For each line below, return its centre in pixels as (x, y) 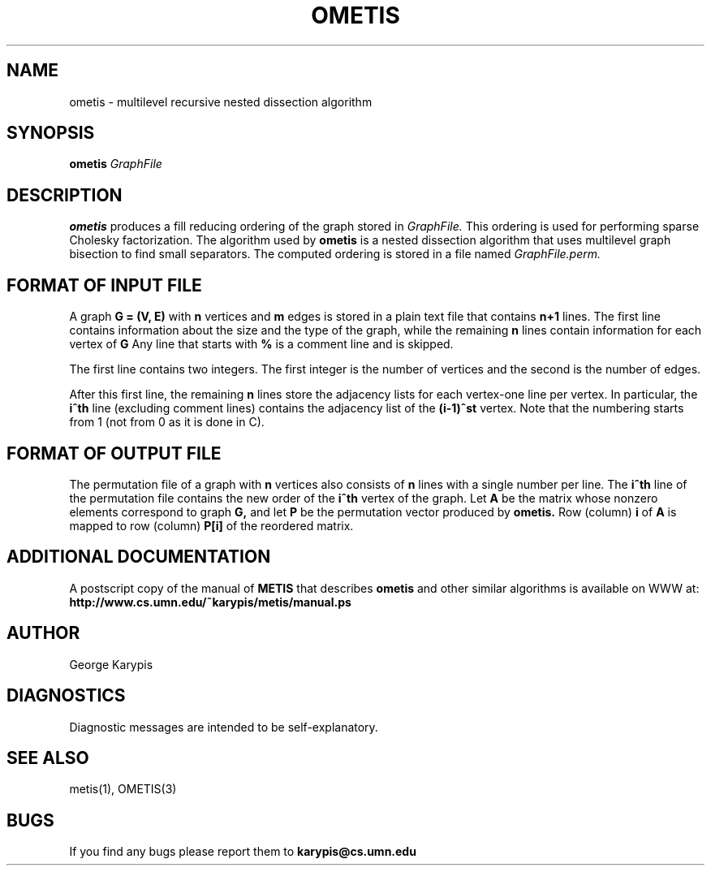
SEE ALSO (48, 758)
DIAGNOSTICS (66, 696)
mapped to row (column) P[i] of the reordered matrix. (211, 525)
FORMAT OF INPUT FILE (104, 285)
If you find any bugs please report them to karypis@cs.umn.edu (243, 852)
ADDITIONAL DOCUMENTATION (139, 557)
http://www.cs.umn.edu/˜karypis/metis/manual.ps (210, 602)
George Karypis (111, 664)
